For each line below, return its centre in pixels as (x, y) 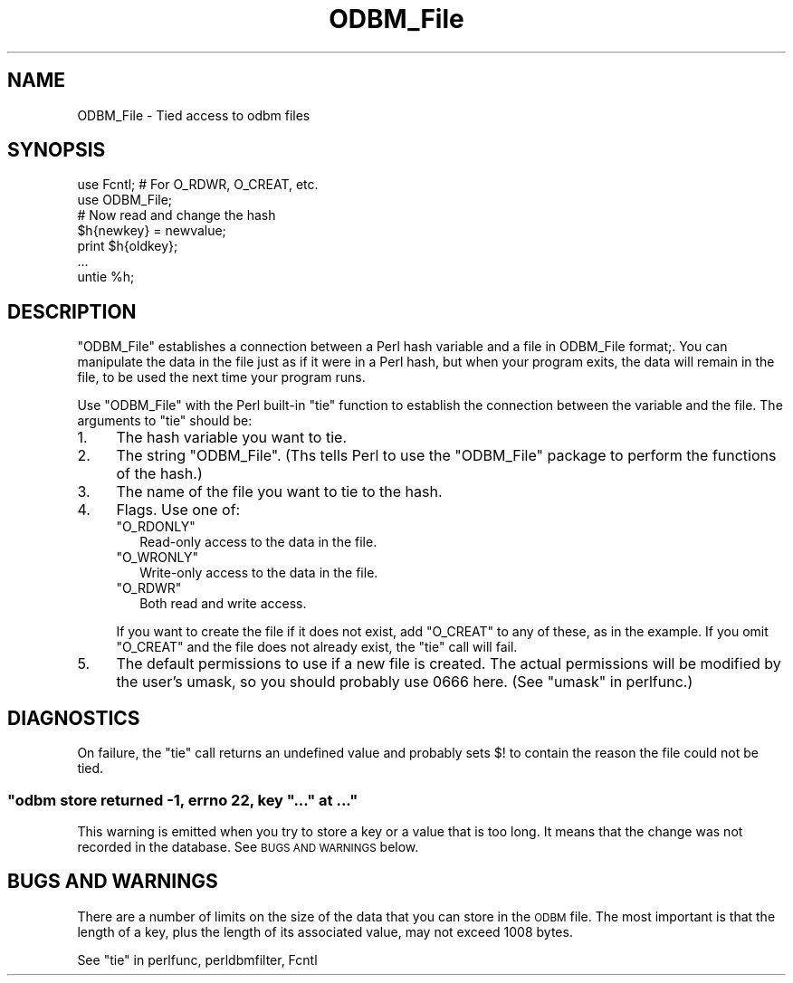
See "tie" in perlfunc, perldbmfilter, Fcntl (197, 959)
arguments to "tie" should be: (165, 421)
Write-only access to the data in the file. (259, 573)
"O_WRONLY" (157, 558)
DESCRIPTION (72, 311)
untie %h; (106, 277)
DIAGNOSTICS (74, 718)
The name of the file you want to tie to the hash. (279, 492)
